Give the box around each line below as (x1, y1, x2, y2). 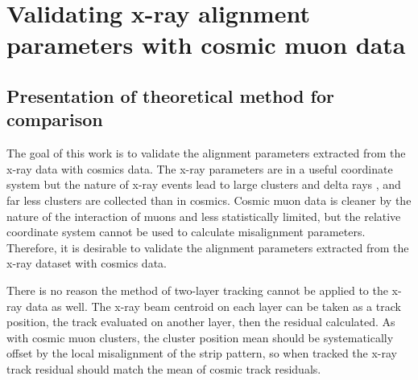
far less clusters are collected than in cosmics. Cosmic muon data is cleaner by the (6, 191, 412, 208)
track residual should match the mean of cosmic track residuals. (6, 360, 321, 377)
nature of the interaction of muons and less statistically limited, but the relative (6, 207, 401, 224)
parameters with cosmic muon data (6, 28, 406, 61)
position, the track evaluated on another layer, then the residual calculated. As (6, 313, 395, 330)
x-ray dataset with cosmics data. (6, 255, 167, 272)
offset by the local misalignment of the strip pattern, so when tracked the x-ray (6, 345, 397, 362)
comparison (6, 107, 103, 132)
